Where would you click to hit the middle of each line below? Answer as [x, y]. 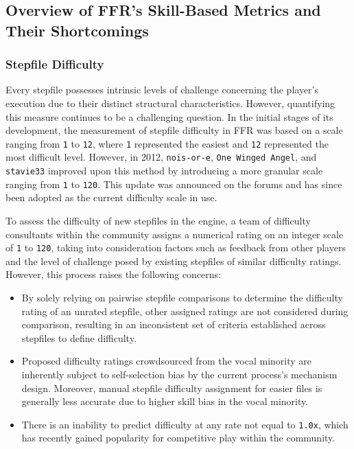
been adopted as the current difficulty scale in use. [111, 197]
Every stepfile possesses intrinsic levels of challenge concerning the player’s [162, 90]
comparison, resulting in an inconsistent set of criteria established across [174, 324]
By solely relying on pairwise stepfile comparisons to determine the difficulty [182, 298]
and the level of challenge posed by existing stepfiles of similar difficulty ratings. [174, 261]
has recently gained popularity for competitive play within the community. [178, 438]
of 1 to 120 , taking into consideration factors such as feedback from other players [176, 247]
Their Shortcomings [77, 30]
